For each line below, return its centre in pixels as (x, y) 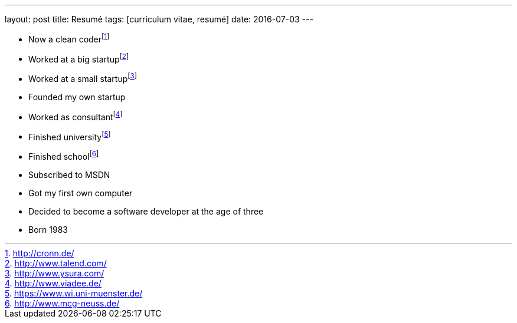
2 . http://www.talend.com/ (56, 263)
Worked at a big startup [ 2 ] (79, 58)
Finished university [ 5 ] (70, 136)
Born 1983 (48, 229)
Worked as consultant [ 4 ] (76, 116)
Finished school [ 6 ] (64, 156)
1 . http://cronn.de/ (40, 253)
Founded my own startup (77, 97)
